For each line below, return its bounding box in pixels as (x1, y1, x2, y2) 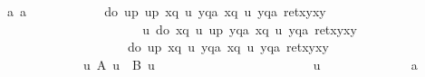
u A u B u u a (82, 54, 418, 73)
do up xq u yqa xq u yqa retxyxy (127, 37, 329, 56)
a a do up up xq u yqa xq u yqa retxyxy (6, 2, 326, 20)
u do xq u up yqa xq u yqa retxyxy (142, 19, 357, 38)
